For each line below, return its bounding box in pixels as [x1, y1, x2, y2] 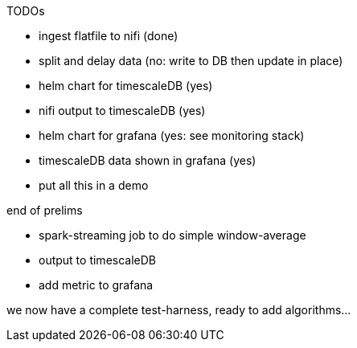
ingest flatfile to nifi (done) [39, 29, 178, 43]
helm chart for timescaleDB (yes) [39, 79, 213, 92]
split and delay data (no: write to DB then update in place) [39, 54, 343, 68]
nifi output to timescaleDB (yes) [39, 104, 206, 117]
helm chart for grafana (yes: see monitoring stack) [39, 129, 305, 142]
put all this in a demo [39, 178, 149, 192]
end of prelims [6, 203, 83, 217]
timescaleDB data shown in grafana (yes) [39, 154, 256, 167]
